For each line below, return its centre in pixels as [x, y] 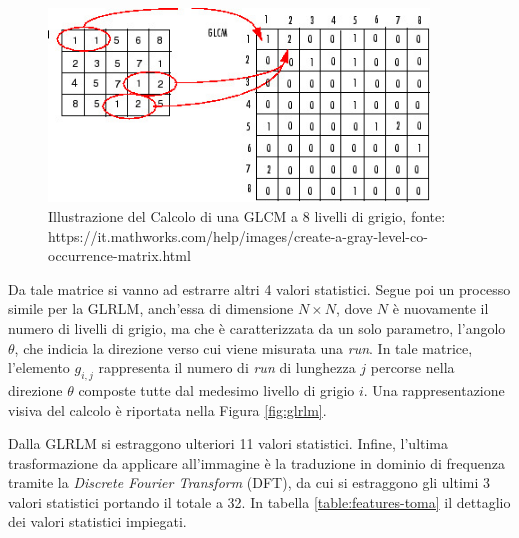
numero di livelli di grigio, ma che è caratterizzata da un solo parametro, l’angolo [257, 327]
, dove [354, 308]
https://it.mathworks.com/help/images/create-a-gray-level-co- [238, 235]
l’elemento [39, 367]
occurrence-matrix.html [119, 255]
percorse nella [412, 367]
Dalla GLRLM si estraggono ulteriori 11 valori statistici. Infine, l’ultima [228, 443]
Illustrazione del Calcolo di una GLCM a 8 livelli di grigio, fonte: [247, 215]
